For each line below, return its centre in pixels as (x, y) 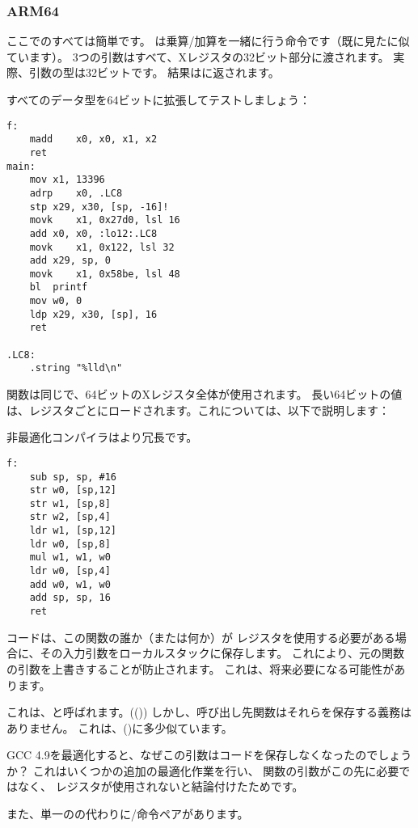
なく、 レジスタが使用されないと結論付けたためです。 (160, 786)
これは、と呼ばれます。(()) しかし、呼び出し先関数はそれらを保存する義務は (209, 712)
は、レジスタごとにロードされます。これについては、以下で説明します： (198, 410)
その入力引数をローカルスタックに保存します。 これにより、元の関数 (222, 653)
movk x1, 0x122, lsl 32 (102, 247)
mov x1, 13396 (67, 180)
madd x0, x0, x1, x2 (93, 139)
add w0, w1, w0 (70, 584)
